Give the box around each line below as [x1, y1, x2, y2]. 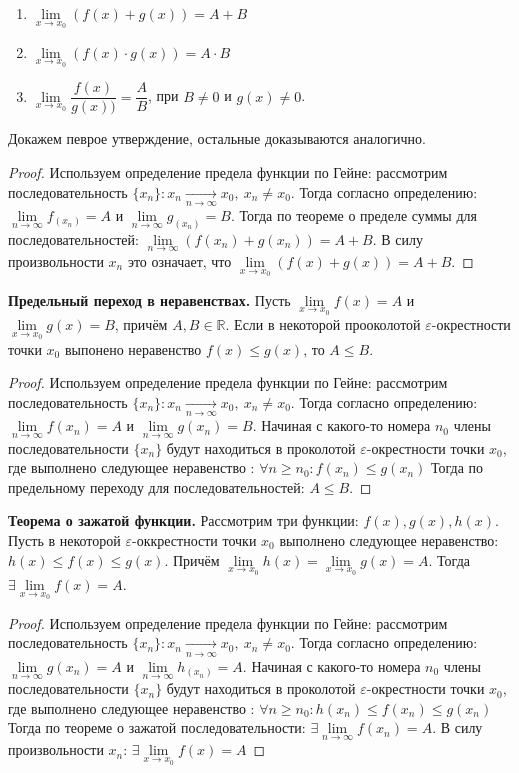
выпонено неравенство [64, 338, 202, 359]
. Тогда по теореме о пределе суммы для [230, 204, 477, 225]
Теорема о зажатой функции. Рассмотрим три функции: [8, 510, 359, 531]
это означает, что [127, 250, 232, 271]
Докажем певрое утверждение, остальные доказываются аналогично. [8, 128, 426, 149]
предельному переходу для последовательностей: [8, 476, 305, 497]
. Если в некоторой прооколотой [225, 314, 421, 335]
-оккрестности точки [132, 530, 257, 551]
